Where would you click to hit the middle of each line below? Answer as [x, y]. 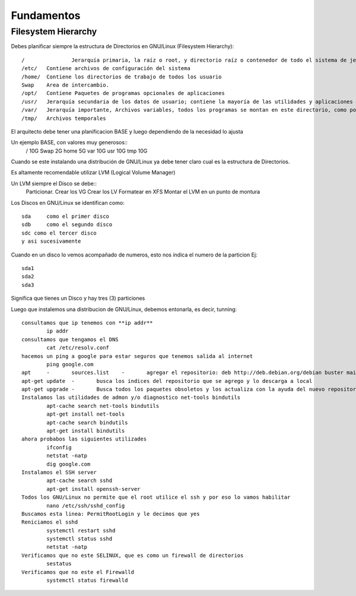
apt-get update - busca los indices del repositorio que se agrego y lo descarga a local [167, 381]
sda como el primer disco [66, 216]
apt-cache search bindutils [87, 422]
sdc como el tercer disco [59, 233]
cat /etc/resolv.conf [78, 348]
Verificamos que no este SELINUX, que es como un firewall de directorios [133, 555]
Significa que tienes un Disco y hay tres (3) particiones [78, 298]
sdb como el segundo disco [67, 225]
